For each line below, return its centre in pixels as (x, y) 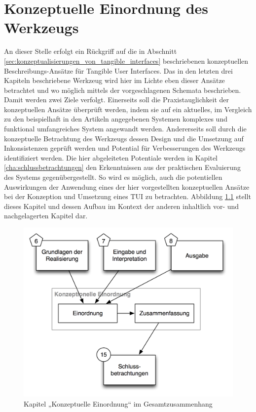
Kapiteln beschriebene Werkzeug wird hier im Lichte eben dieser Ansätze (114, 80)
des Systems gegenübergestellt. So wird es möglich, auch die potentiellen (113, 177)
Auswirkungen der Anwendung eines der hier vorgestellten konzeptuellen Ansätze (127, 186)
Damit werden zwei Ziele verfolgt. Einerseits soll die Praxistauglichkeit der (117, 100)
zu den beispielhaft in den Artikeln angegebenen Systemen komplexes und (116, 119)
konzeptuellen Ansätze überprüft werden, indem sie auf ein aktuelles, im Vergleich (128, 109)
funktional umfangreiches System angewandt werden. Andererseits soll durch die (125, 129)
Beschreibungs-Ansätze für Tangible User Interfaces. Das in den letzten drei (118, 70)
